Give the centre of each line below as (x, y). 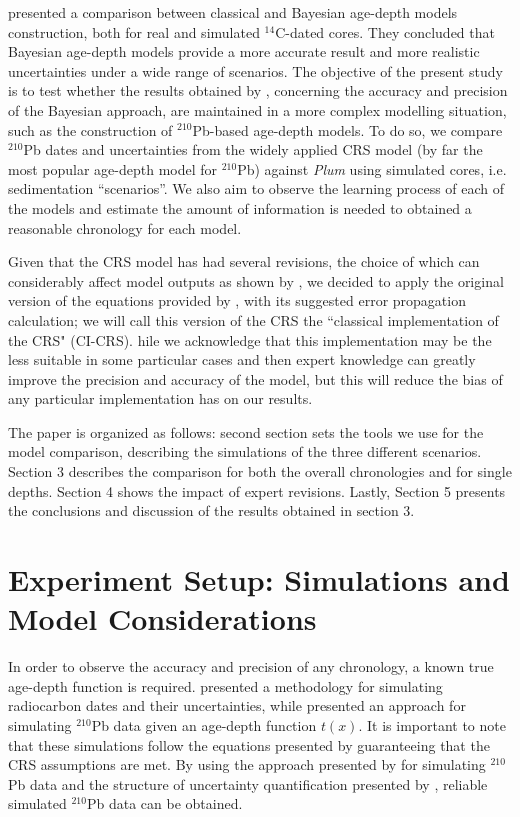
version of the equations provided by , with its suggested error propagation (237, 300)
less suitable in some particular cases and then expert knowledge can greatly (242, 359)
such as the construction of (90, 129)
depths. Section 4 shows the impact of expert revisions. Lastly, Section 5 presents (257, 490)
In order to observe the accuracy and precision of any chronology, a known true (251, 666)
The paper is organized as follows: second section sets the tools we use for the (246, 431)
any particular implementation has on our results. (160, 398)
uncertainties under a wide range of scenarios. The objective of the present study (255, 70)
